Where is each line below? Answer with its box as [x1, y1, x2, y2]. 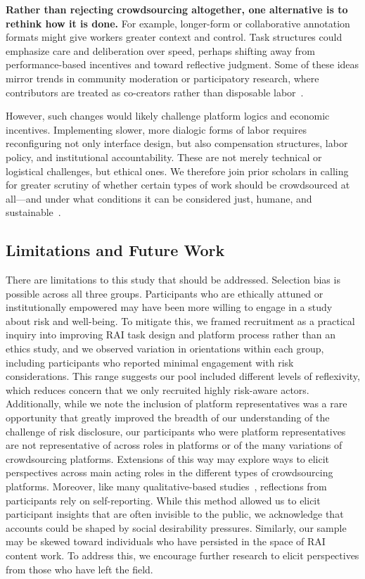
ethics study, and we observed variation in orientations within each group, [6, 341, 324, 356]
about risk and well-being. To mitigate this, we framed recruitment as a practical [6, 313, 355, 328]
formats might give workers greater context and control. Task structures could [6, 30, 342, 44]
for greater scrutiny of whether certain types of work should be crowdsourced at [6, 177, 350, 192]
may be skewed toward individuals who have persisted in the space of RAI [6, 534, 326, 549]
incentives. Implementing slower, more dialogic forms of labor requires [6, 122, 307, 136]
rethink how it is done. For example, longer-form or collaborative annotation [6, 15, 350, 30]
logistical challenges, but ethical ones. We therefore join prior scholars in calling [6, 163, 349, 178]
